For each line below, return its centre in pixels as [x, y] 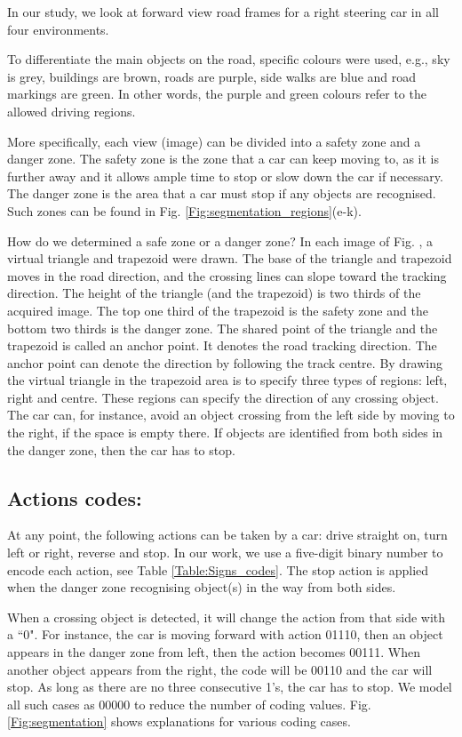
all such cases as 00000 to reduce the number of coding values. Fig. [189, 704]
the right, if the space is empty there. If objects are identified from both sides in [225, 433]
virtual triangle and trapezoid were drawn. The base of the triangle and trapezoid [230, 258]
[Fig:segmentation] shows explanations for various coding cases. [179, 721]
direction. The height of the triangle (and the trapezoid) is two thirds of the [214, 293]
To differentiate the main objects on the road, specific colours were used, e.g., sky [229, 59]
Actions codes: [75, 497]
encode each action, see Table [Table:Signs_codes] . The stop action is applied [218, 569]
